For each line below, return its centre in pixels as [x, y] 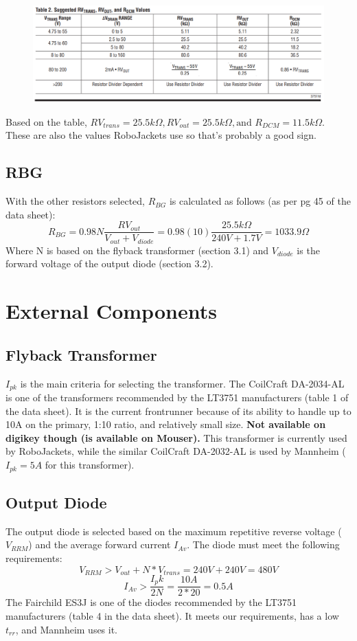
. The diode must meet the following [263, 544]
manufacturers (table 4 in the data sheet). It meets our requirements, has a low [172, 616]
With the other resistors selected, [76, 201]
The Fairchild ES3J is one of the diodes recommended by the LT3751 [151, 602]
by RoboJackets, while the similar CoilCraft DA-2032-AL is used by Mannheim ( [176, 451]
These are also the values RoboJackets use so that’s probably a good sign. [161, 135]
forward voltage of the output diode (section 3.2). [110, 263]
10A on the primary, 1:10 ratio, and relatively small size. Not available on [166, 424]
